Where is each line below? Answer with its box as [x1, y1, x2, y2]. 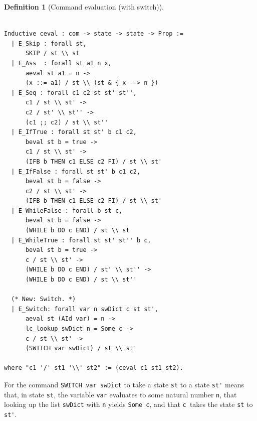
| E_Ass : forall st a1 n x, [11, 59, 112, 67]
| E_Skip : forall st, [11, 40, 87, 47]
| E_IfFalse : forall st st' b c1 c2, [11, 168, 141, 175]
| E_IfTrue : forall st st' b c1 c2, [11, 128, 137, 136]
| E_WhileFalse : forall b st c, [11, 207, 123, 214]
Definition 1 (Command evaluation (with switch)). [4, 2, 164, 12]
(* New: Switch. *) [11, 296, 76, 303]
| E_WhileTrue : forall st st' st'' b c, [11, 236, 151, 244]
